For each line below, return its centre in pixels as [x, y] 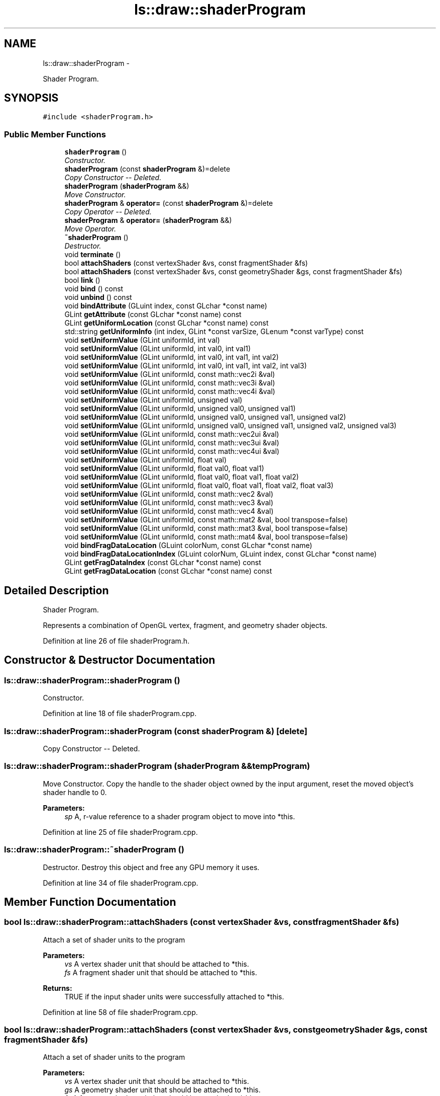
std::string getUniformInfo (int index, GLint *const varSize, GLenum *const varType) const [214, 332]
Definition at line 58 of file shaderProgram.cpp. [120, 1012]
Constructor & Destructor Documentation [110, 660]
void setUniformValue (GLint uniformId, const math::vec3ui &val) [172, 443]
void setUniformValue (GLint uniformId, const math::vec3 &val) [169, 503]
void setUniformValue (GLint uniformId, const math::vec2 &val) [169, 494]
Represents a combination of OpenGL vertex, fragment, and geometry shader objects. [185, 625]
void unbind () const [98, 297]
